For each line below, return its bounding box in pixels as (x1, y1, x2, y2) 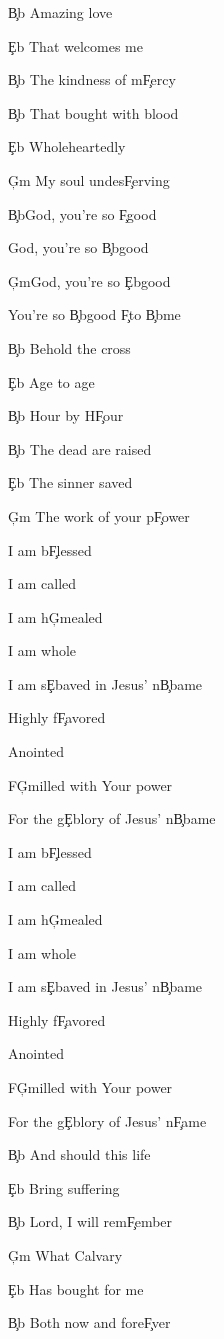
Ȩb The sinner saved (8, 472, 133, 493)
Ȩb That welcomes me (8, 35, 143, 56)
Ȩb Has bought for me (8, 1278, 144, 1299)
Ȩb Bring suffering (8, 1177, 120, 1198)
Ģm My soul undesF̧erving (8, 169, 170, 190)
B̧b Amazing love (8, 2, 113, 22)
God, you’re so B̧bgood (8, 237, 149, 258)
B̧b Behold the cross (8, 337, 131, 358)
